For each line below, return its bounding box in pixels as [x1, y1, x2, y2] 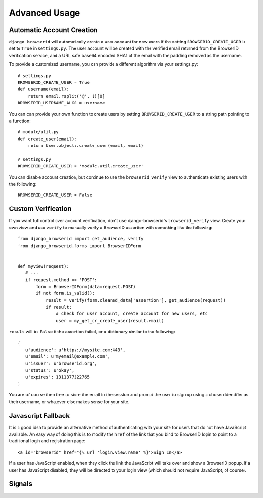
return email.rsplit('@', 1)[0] [27, 93, 105, 99]
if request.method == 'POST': [25, 277, 97, 283]
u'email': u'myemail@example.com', [25, 354, 111, 359]
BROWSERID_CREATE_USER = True [18, 80, 90, 85]
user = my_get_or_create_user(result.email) [56, 318, 164, 323]
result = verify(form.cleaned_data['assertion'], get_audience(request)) [45, 297, 226, 303]
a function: [9, 118, 31, 124]
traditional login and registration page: [9, 438, 86, 444]
